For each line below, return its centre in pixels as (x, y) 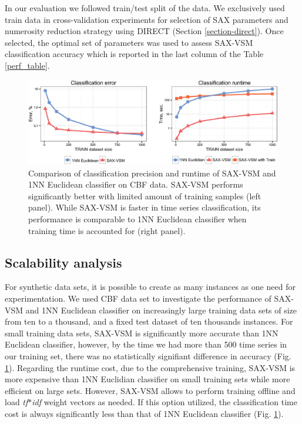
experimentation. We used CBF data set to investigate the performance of (138, 298)
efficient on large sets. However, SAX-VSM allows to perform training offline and (150, 390)
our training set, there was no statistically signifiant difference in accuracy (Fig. (148, 355)
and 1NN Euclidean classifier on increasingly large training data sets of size (161, 310)
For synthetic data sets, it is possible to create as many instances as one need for (150, 287)
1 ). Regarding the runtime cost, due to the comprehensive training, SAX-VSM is (150, 367)
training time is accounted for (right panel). (107, 230)
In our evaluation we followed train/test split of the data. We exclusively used (145, 8)
